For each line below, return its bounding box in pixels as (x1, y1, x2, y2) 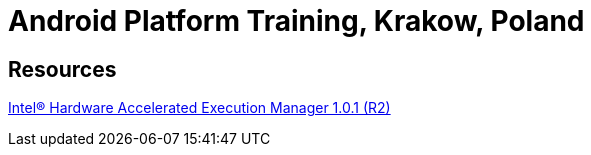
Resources (8, 56, 117, 82)
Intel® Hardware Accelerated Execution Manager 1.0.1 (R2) (8, 99, 391, 117)
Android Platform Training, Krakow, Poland (8, 4, 585, 38)
